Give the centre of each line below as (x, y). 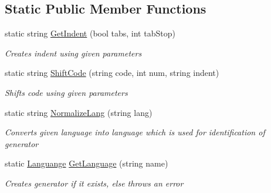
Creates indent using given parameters (73, 53)
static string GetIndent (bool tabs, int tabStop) (90, 33)
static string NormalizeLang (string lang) (79, 112)
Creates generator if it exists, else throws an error (94, 183)
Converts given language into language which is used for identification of (135, 132)
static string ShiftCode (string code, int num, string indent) (112, 73)
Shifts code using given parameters (66, 92)
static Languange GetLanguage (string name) (87, 163)
